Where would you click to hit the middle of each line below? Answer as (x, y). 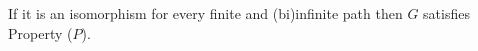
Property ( (40, 32)
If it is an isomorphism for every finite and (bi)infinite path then (205, 13)
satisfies (446, 13)
